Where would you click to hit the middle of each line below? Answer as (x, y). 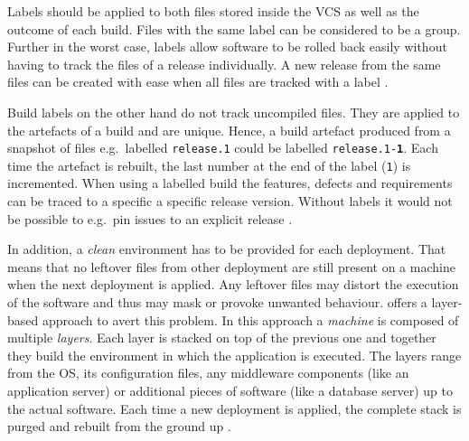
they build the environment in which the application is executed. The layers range (234, 355)
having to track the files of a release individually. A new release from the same (224, 64)
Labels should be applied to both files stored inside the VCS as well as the (213, 11)
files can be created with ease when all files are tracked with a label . (198, 82)
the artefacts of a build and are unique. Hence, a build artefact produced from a (229, 130)
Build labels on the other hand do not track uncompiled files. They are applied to (234, 112)
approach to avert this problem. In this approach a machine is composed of (250, 319)
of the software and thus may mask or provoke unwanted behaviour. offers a (217, 302)
